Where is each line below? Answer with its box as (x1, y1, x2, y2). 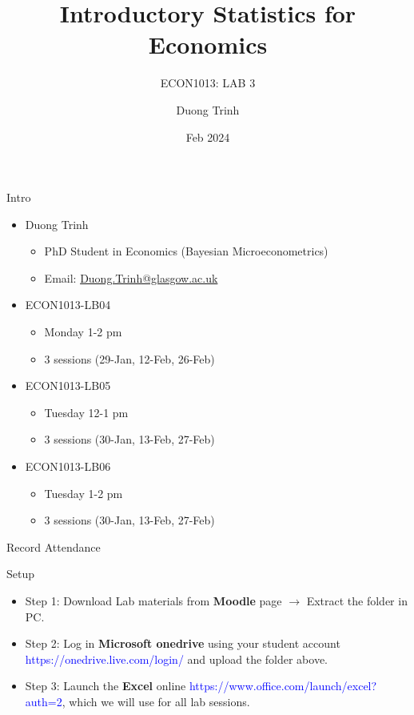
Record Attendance (6, 538, 101, 555)
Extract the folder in (306, 592, 408, 609)
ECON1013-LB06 (25, 458, 111, 475)
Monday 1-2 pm (44, 323, 122, 340)
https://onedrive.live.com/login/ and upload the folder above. (25, 650, 328, 667)
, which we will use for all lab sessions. (62, 693, 250, 709)
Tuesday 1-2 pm (44, 484, 123, 501)
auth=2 (25, 693, 62, 709)
